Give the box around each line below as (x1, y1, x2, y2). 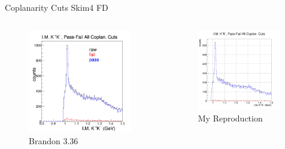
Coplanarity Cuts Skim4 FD (5, 1, 108, 13)
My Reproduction (198, 112, 263, 124)
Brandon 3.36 (29, 135, 78, 147)
